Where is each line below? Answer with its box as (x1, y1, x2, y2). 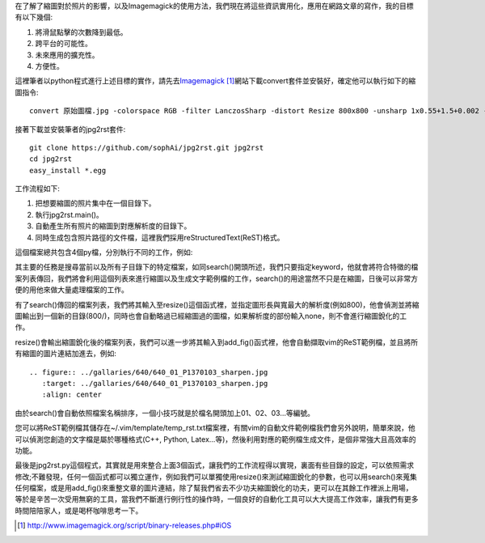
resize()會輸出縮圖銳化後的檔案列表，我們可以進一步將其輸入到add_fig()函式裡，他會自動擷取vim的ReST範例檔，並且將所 (15, 337, 419, 347)
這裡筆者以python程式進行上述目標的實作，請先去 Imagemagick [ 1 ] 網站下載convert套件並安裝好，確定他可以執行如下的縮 (15, 76, 416, 86)
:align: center (41, 390, 103, 400)
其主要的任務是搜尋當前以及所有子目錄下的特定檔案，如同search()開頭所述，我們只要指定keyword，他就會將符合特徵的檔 (15, 262, 419, 272)
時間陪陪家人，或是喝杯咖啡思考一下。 (15, 506, 143, 515)
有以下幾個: (15, 12, 53, 22)
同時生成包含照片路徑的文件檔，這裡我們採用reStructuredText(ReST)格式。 (35, 232, 285, 242)
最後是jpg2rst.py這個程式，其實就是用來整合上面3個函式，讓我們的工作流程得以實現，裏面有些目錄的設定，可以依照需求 (15, 460, 415, 470)
